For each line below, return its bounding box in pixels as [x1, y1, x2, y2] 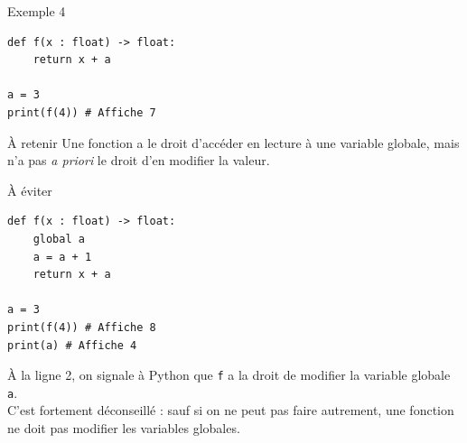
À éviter [7, 180, 52, 199]
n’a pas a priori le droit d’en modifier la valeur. [7, 151, 270, 170]
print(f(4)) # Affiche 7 [7, 106, 156, 119]
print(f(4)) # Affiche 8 [7, 320, 156, 334]
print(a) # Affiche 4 [7, 338, 137, 352]
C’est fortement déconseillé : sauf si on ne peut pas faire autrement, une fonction [7, 401, 454, 420]
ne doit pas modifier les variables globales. [7, 419, 240, 437]
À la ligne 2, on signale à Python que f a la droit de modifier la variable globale [7, 365, 451, 384]
